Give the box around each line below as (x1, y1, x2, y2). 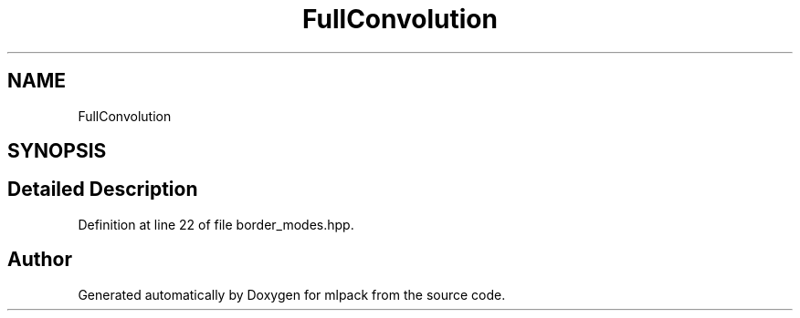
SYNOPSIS (7, 139, 107, 163)
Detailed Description (7, 178, 198, 201)
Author (7, 248, 72, 272)
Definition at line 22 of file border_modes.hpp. (78, 216, 354, 232)
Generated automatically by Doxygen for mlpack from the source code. (78, 286, 506, 303)
